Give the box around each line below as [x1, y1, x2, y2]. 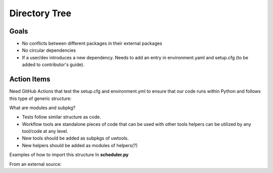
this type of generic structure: [9, 95, 72, 101]
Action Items [9, 75, 51, 84]
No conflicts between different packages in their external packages [22, 41, 163, 47]
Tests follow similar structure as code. [22, 114, 101, 120]
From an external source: [9, 161, 62, 167]
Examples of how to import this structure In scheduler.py [9, 152, 129, 158]
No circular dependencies [22, 47, 76, 53]
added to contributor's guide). [22, 61, 84, 68]
